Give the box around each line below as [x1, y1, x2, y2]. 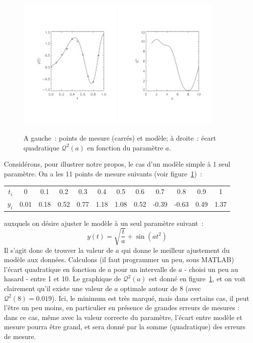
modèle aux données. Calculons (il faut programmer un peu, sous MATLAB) [4, 254, 234, 265]
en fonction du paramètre [87, 142, 163, 152]
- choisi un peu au [184, 264, 238, 274]
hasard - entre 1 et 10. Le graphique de [4, 273, 121, 284]
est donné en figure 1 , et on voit [149, 273, 246, 284]
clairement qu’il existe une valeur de [4, 283, 113, 294]
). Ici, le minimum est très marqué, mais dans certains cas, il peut [51, 293, 250, 303]
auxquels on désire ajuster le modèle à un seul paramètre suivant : [4, 218, 204, 228]
